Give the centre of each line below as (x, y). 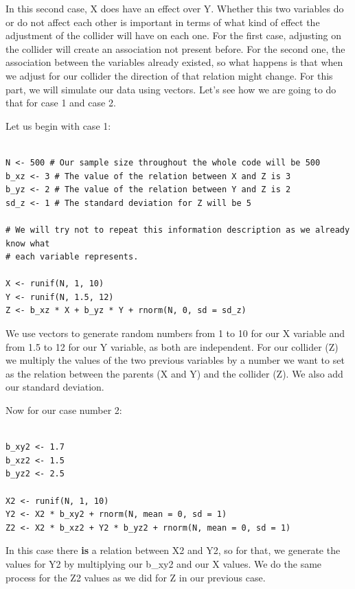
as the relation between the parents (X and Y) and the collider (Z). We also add (174, 373)
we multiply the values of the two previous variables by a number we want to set (175, 360)
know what (28, 243)
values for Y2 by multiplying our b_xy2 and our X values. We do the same (164, 563)
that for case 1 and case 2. (61, 103)
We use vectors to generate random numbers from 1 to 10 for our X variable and (175, 333)
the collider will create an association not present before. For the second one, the (175, 48)
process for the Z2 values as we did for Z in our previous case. (136, 577)
